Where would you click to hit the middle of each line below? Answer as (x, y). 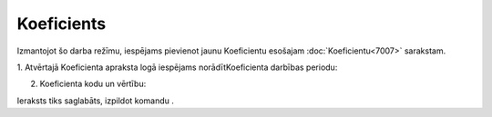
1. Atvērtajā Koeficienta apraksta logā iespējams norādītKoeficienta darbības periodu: (177, 67)
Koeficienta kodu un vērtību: (93, 84)
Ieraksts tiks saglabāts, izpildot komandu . (96, 101)
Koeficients (61, 24)
